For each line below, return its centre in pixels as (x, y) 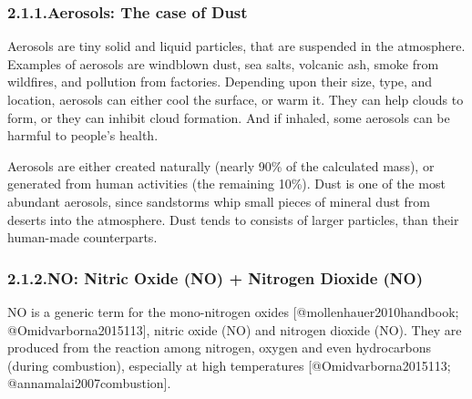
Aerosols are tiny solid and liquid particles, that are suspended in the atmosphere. (236, 46)
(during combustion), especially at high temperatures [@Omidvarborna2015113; (229, 365)
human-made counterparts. (82, 237)
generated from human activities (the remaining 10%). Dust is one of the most (226, 184)
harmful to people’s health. (83, 135)
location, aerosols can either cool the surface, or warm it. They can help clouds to (236, 99)
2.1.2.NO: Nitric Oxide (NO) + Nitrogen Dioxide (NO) (215, 277)
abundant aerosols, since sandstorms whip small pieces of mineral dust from (219, 201)
